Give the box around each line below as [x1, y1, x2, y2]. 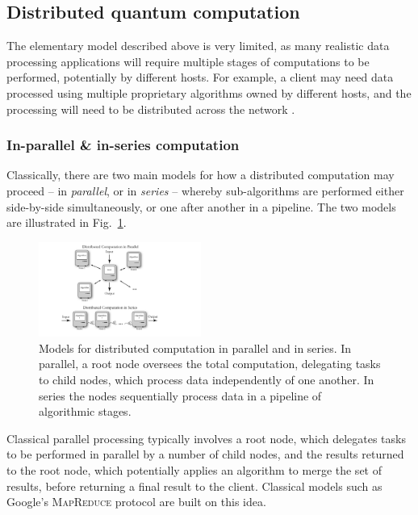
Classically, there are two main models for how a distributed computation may [6, 166, 395, 183]
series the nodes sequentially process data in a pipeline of [39, 387, 322, 404]
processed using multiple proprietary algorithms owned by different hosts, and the [6, 84, 412, 101]
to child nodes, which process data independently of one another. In [39, 371, 374, 387]
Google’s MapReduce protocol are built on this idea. [6, 493, 266, 510]
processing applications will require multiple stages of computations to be [6, 52, 370, 69]
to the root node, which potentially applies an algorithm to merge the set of [6, 461, 382, 478]
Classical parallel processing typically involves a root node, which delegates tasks [6, 429, 406, 446]
